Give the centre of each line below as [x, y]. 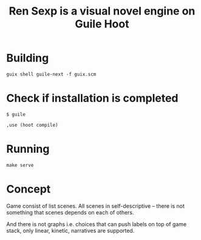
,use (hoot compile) [32, 125]
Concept [29, 189]
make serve [20, 165]
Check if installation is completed [92, 98]
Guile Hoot [102, 24]
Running [28, 149]
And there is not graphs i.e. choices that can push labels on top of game [97, 224]
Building [28, 58]
